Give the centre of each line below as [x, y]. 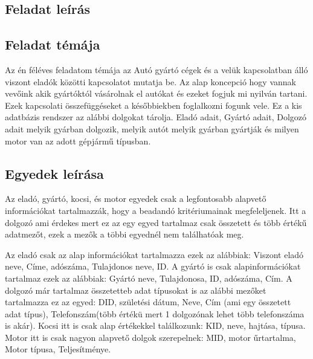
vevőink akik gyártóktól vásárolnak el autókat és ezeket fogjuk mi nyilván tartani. [156, 93]
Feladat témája [53, 44]
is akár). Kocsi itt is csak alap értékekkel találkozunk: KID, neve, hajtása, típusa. [155, 325]
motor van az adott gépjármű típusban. [78, 141]
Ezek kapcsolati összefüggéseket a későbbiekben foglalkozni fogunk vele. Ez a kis [153, 105]
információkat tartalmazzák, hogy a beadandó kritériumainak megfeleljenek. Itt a [156, 210]
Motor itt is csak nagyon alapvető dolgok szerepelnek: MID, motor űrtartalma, [150, 337]
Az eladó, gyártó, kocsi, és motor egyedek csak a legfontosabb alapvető [136, 199]
